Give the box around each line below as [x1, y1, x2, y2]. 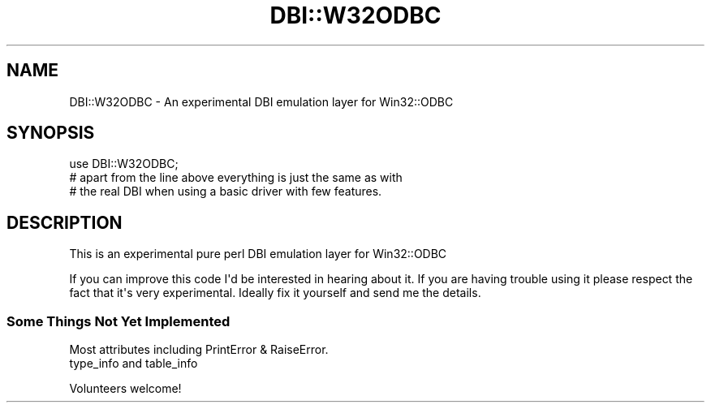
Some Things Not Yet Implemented [6, 312, 231, 329]
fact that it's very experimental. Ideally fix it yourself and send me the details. [69, 286, 481, 300]
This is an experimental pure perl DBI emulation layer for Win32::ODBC [69, 247, 447, 261]
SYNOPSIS [6, 123, 95, 144]
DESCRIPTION [6, 212, 123, 233]
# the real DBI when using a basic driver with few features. [69, 184, 382, 199]
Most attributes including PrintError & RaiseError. [69, 342, 329, 357]
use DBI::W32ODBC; [69, 157, 179, 171]
